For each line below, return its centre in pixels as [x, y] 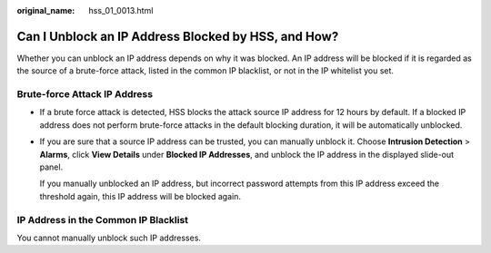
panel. [51, 167]
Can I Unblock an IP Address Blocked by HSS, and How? [178, 36]
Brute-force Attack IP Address [85, 94]
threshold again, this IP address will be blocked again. [140, 196]
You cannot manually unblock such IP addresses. [109, 238]
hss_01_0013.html [121, 10]
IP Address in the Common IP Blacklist [103, 219]
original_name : [46, 10]
